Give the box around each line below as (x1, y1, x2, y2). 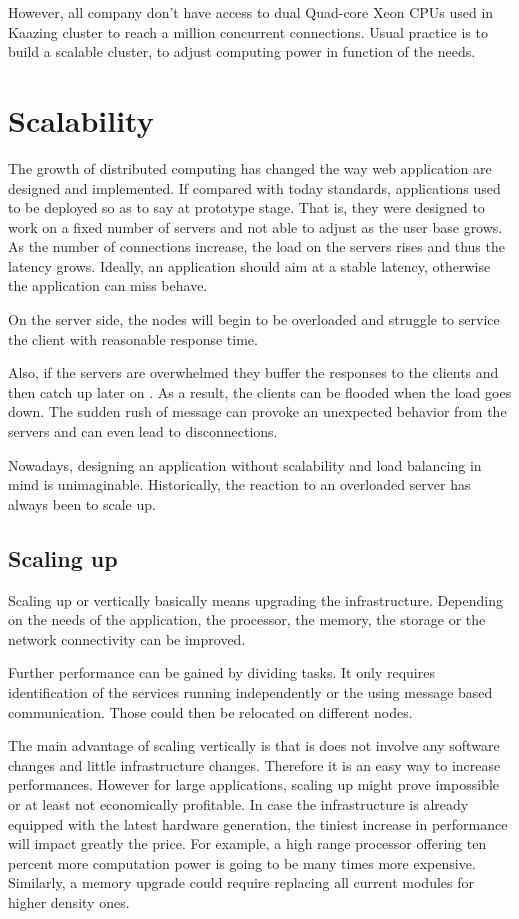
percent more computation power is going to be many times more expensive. (8, 852, 476, 873)
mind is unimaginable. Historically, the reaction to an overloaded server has (8, 474, 471, 495)
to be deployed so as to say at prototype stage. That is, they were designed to (8, 197, 485, 218)
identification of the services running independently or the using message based (8, 681, 493, 702)
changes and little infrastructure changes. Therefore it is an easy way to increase (8, 754, 501, 775)
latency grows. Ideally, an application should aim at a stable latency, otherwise (8, 255, 491, 276)
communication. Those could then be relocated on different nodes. (8, 701, 413, 722)
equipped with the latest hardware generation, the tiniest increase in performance (8, 813, 508, 834)
